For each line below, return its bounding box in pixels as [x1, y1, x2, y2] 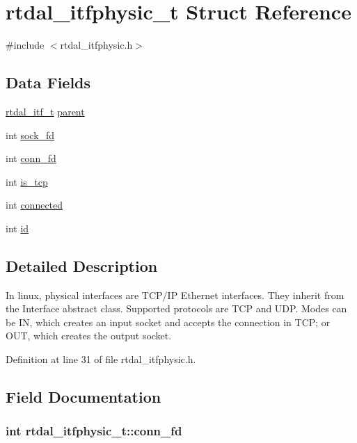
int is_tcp [6, 174, 48, 188]
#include [6, 38, 45, 52]
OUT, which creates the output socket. [6, 328, 172, 343]
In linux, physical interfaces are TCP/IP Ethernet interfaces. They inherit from [6, 287, 344, 302]
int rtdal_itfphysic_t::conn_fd [6, 422, 182, 440]
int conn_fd [6, 151, 56, 166]
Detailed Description [6, 255, 158, 276]
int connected [6, 198, 63, 212]
